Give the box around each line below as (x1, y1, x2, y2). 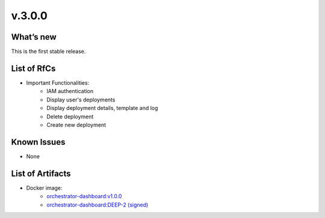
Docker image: (26, 184, 63, 192)
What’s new (11, 32, 57, 42)
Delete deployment (46, 113, 94, 120)
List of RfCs (11, 63, 56, 73)
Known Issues (11, 137, 66, 147)
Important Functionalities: (26, 79, 90, 86)
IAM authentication (46, 88, 94, 95)
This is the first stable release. (11, 48, 86, 55)
